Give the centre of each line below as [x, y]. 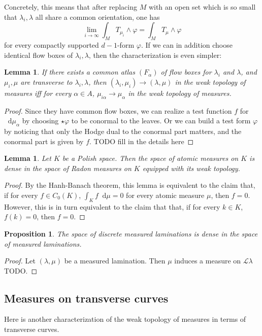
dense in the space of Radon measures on [68, 168]
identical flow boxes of [39, 55]
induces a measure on [208, 261]
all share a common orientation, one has [97, 16]
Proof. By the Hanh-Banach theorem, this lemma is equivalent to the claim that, [130, 185]
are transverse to [46, 81]
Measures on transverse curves [86, 298]
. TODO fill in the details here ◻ [142, 141]
